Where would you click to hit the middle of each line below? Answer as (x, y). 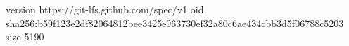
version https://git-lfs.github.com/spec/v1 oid (105, 9)
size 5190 (25, 37)
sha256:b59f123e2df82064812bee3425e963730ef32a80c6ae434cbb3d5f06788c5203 (175, 23)
